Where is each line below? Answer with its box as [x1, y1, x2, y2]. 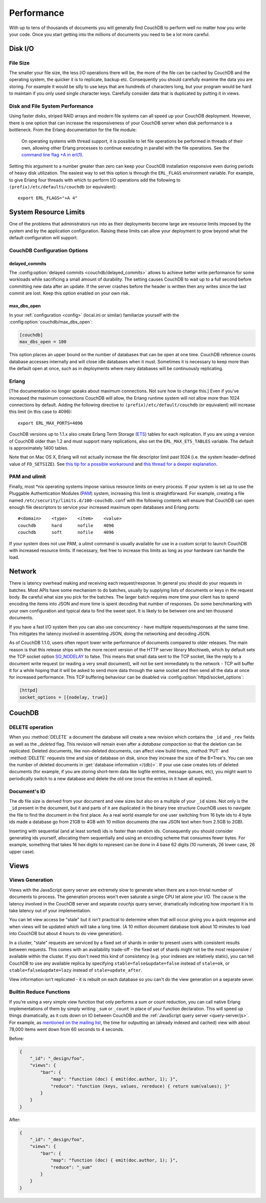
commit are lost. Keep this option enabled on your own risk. [9, 290, 130, 296]
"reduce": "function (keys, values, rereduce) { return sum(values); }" [50, 1083, 230, 1089]
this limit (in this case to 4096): [9, 409, 72, 414]
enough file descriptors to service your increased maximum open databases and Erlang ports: [9, 504, 200, 510]
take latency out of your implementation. [9, 908, 91, 914]
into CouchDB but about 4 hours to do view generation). [9, 931, 123, 937]
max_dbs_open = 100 [19, 339, 66, 345]
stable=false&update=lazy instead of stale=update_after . [9, 967, 142, 973]
